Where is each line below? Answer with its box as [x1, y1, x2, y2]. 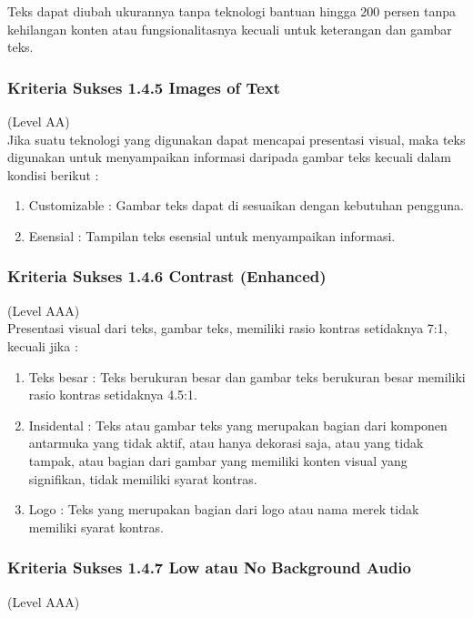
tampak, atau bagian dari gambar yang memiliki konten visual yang [28, 451, 408, 470]
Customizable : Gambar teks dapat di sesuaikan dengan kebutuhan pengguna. [28, 196, 464, 215]
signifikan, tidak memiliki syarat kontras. [28, 469, 257, 488]
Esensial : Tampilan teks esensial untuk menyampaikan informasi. [28, 226, 396, 245]
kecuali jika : [7, 336, 78, 355]
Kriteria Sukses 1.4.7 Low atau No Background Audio [7, 556, 412, 579]
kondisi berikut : [7, 165, 99, 184]
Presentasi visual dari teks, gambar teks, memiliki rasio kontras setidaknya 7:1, [7, 319, 448, 338]
